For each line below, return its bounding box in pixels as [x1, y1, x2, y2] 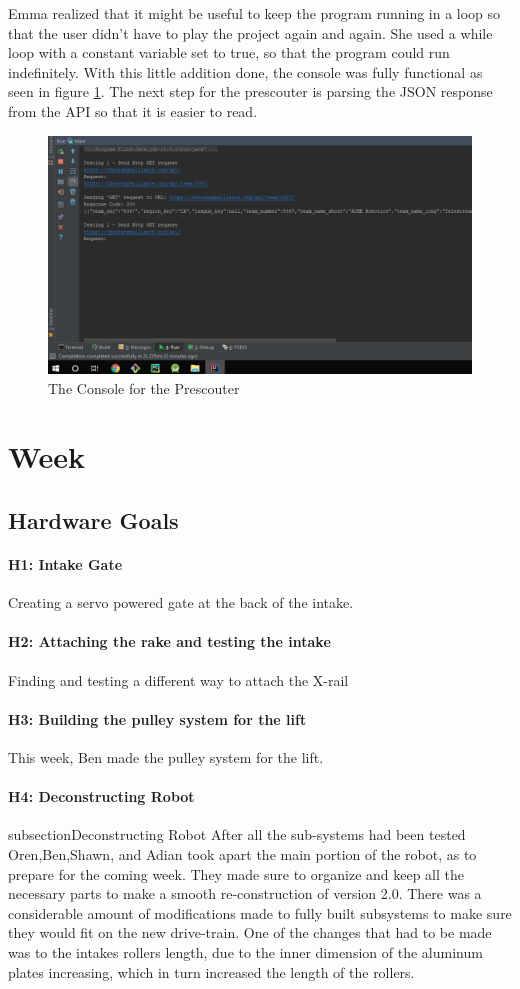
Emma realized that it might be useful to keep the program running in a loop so [8, 3, 501, 23]
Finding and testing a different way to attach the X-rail [8, 669, 349, 690]
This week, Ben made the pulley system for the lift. [8, 746, 324, 767]
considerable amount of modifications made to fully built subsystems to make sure [8, 902, 512, 923]
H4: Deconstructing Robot [8, 786, 195, 807]
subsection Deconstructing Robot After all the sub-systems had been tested [8, 824, 466, 845]
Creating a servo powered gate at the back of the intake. [8, 592, 354, 613]
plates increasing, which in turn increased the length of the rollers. [8, 961, 415, 982]
